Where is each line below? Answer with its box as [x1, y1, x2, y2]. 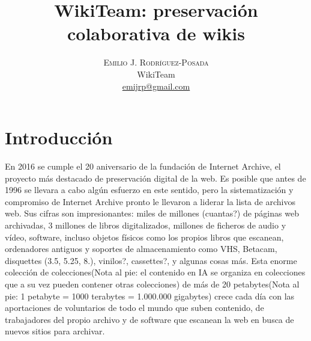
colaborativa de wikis [67, 21, 246, 46]
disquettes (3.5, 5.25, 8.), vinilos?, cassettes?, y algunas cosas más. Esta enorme [5, 254, 297, 266]
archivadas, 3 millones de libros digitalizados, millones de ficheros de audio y [5, 219, 286, 231]
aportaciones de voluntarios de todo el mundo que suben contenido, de [5, 301, 264, 314]
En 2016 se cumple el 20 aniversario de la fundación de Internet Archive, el [5, 160, 281, 173]
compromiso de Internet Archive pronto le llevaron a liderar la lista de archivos [5, 195, 295, 207]
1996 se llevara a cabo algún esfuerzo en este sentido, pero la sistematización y [5, 183, 294, 196]
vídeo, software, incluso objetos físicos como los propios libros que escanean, [5, 230, 284, 243]
